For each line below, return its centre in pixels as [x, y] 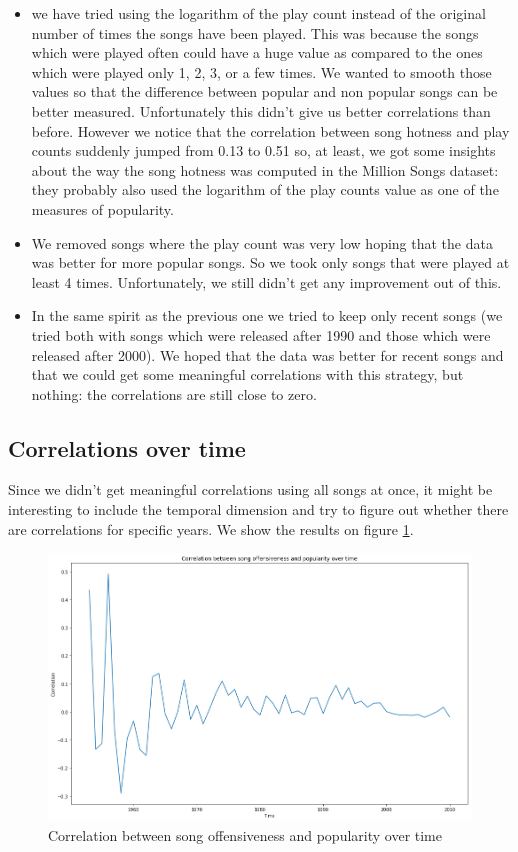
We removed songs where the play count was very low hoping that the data [262, 242]
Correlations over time [127, 447]
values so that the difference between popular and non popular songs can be [264, 91]
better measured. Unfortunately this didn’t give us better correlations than [261, 110]
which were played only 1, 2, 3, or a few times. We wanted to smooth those [261, 71]
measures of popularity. [102, 208]
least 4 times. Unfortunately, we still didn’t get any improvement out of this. [266, 281]
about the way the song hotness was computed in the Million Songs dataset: [265, 169]
